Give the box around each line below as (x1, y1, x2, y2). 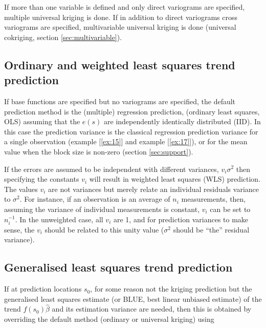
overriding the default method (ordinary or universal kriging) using (4, 314, 214, 324)
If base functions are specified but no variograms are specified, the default (4, 95, 236, 106)
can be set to (210, 203, 251, 214)
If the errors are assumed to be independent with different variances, (4, 163, 219, 174)
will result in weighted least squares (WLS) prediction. (89, 173, 261, 184)
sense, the (4, 224, 35, 235)
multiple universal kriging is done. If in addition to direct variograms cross (4, 11, 238, 22)
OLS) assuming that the (4, 116, 80, 127)
